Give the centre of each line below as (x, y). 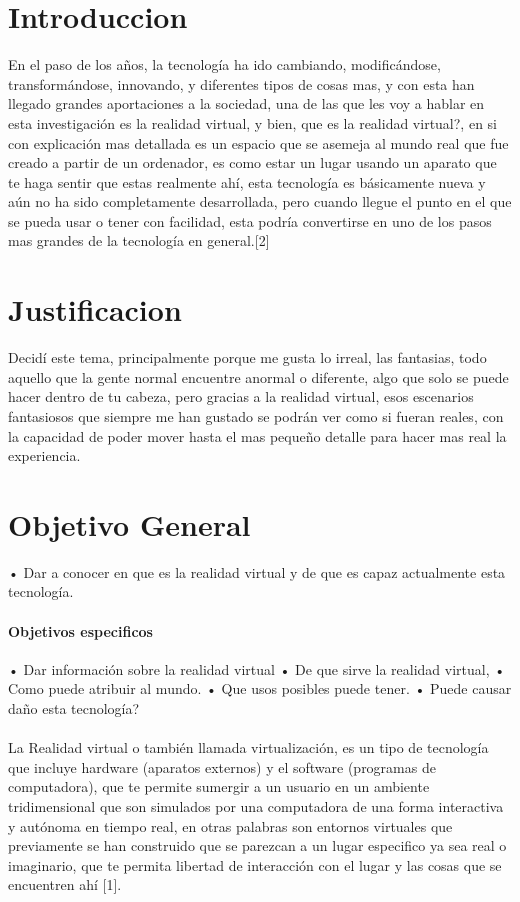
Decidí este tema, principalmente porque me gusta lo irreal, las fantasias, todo (247, 357)
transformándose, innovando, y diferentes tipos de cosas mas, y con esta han (241, 83)
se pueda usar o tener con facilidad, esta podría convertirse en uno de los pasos (250, 220)
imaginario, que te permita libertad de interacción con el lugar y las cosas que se (255, 864)
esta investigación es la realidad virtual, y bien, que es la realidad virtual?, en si (252, 122)
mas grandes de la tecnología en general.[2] (139, 240)
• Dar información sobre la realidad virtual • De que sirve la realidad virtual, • (257, 668)
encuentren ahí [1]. (65, 884)
